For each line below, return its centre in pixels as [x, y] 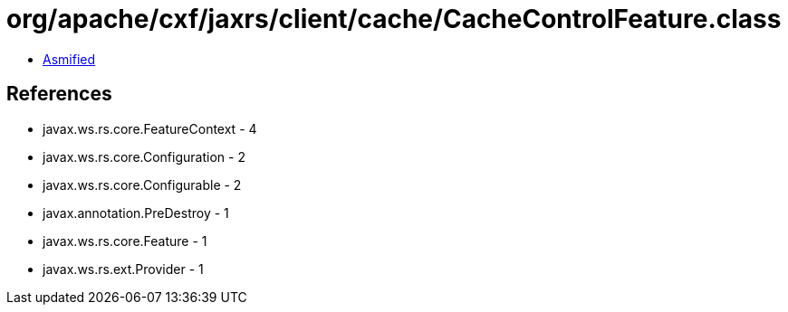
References [59, 94]
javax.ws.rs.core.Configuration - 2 [144, 156]
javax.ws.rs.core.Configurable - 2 [142, 184]
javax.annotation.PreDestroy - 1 [136, 213]
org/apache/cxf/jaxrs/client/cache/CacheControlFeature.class [394, 19]
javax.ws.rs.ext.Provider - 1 [123, 269]
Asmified [69, 59]
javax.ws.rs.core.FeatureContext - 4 [150, 128]
